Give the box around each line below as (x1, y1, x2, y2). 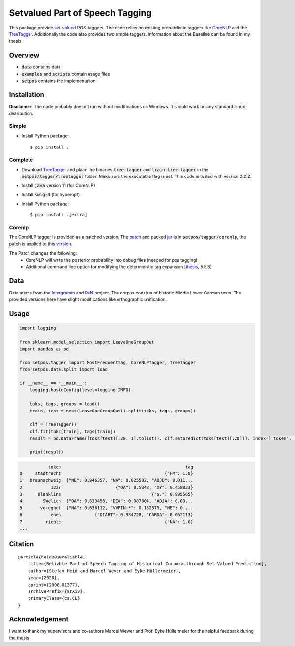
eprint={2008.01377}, (28, 582, 81, 587)
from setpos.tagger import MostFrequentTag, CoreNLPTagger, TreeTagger (19, 359, 196, 365)
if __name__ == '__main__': (19, 381, 87, 386)
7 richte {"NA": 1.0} (19, 519, 194, 525)
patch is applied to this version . (9, 241, 73, 247)
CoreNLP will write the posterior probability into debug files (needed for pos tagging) (26, 257, 198, 263)
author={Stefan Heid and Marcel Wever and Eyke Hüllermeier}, (28, 568, 181, 574)
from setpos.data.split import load (19, 367, 108, 372)
